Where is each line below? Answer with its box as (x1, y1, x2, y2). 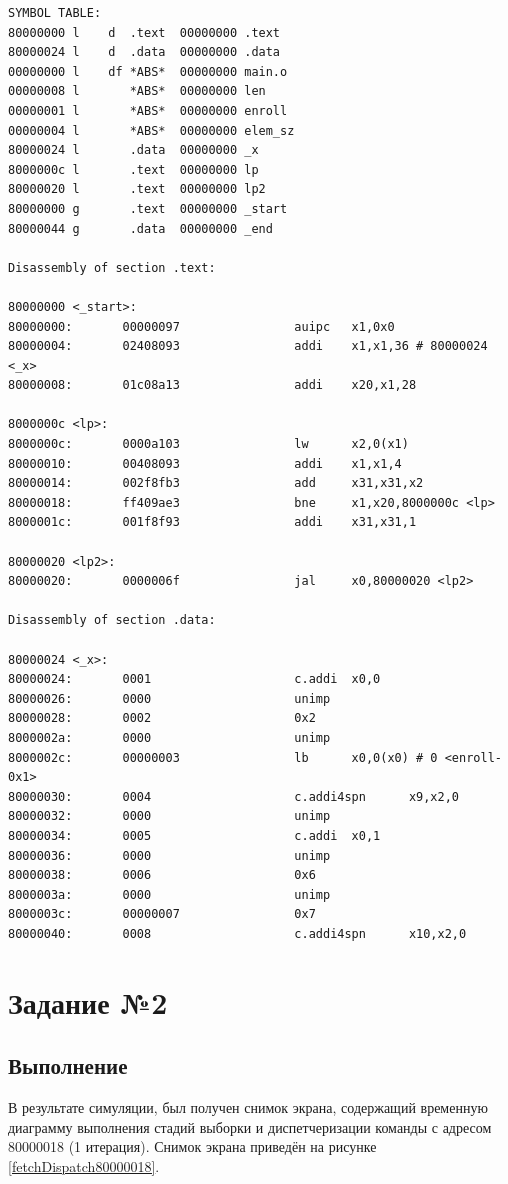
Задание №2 (8, 981, 168, 1022)
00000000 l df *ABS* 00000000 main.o (8, 64, 288, 79)
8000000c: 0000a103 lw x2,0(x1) (8, 437, 409, 452)
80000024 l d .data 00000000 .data (8, 45, 281, 60)
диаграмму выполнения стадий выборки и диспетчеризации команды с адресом (8, 1116, 492, 1137)
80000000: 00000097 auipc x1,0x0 (8, 319, 395, 334)
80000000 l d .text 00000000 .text (8, 25, 281, 40)
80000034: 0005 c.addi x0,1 (8, 828, 381, 843)
